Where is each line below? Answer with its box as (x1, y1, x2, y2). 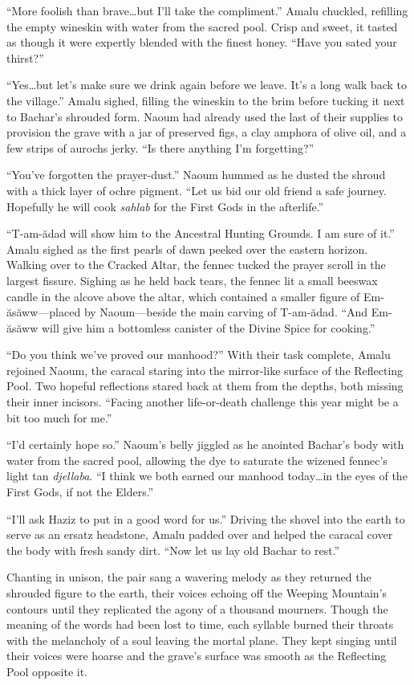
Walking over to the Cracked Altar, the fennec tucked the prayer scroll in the (6, 256, 386, 273)
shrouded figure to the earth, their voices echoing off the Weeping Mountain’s (6, 585, 388, 601)
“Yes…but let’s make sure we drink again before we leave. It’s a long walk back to (6, 76, 407, 93)
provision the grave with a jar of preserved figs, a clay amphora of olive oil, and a (6, 124, 407, 141)
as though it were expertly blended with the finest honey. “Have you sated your (6, 34, 397, 51)
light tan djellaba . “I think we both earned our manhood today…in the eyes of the (6, 467, 408, 484)
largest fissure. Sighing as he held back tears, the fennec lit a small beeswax (6, 271, 378, 288)
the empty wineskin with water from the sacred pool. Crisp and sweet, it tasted (6, 18, 398, 35)
